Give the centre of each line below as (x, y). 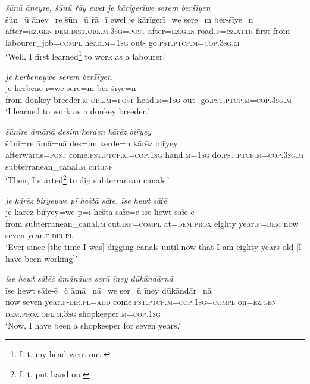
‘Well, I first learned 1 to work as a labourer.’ (86, 55)
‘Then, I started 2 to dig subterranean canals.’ (87, 179)
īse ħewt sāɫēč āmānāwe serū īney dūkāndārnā (89, 278)
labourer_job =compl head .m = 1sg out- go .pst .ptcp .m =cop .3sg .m (123, 42)
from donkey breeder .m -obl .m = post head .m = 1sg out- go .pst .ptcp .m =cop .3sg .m (148, 99)
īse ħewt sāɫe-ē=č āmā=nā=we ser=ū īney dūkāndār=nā (109, 290)
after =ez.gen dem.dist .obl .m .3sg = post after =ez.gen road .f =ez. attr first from (148, 31)
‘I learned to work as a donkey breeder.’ (77, 111)
